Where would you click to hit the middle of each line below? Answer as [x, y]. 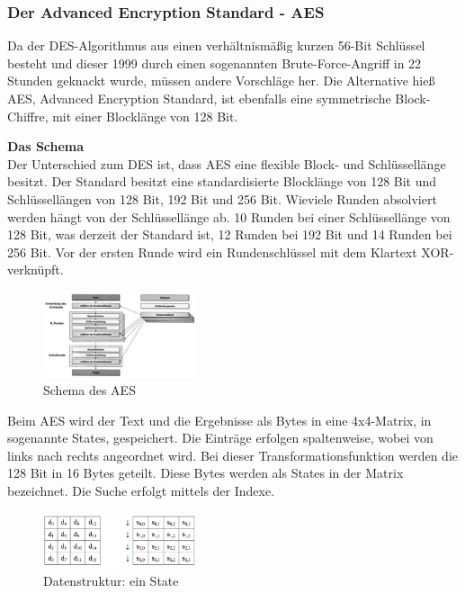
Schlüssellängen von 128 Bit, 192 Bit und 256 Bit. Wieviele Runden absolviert [222, 198]
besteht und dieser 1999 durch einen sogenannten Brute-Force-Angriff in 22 [215, 63]
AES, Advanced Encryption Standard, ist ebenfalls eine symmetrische [199, 98]
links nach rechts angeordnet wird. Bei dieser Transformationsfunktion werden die [232, 455]
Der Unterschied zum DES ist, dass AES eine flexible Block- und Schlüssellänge [227, 163]
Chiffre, [28, 116]
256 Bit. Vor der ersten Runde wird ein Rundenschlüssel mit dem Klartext [212, 252]
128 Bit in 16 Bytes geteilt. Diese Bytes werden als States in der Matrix [206, 473]
